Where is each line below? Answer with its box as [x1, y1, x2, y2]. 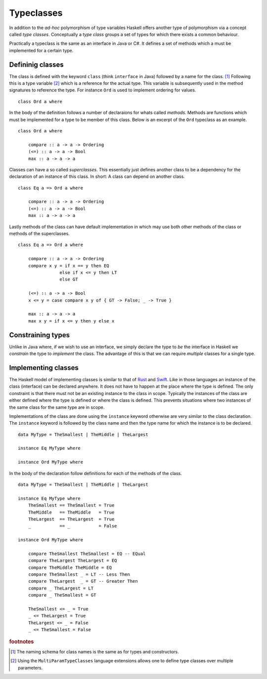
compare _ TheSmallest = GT [28, 593, 96, 598]
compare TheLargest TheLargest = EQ [28, 558, 117, 563]
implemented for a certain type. [9, 47, 74, 53]
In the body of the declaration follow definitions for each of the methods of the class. [9, 470, 182, 476]
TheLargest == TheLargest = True [28, 516, 115, 522]
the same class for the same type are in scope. [9, 404, 105, 410]
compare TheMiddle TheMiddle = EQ [28, 564, 112, 570]
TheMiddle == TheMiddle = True [28, 509, 115, 515]
